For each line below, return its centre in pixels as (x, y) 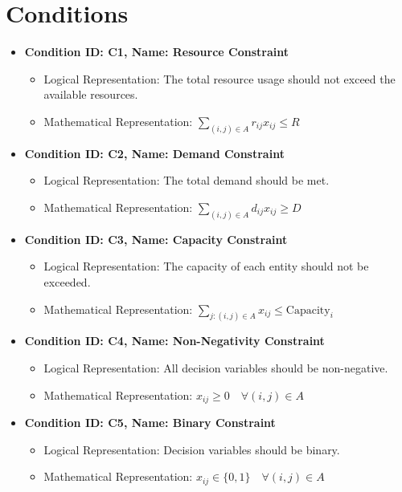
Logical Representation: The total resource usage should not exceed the (219, 78)
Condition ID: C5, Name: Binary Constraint (150, 423)
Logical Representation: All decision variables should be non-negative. (216, 368)
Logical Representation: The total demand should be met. (187, 180)
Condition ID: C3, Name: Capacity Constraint (156, 239)
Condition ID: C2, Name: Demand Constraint (154, 153)
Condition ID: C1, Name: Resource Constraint (157, 52)
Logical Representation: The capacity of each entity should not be (206, 266)
